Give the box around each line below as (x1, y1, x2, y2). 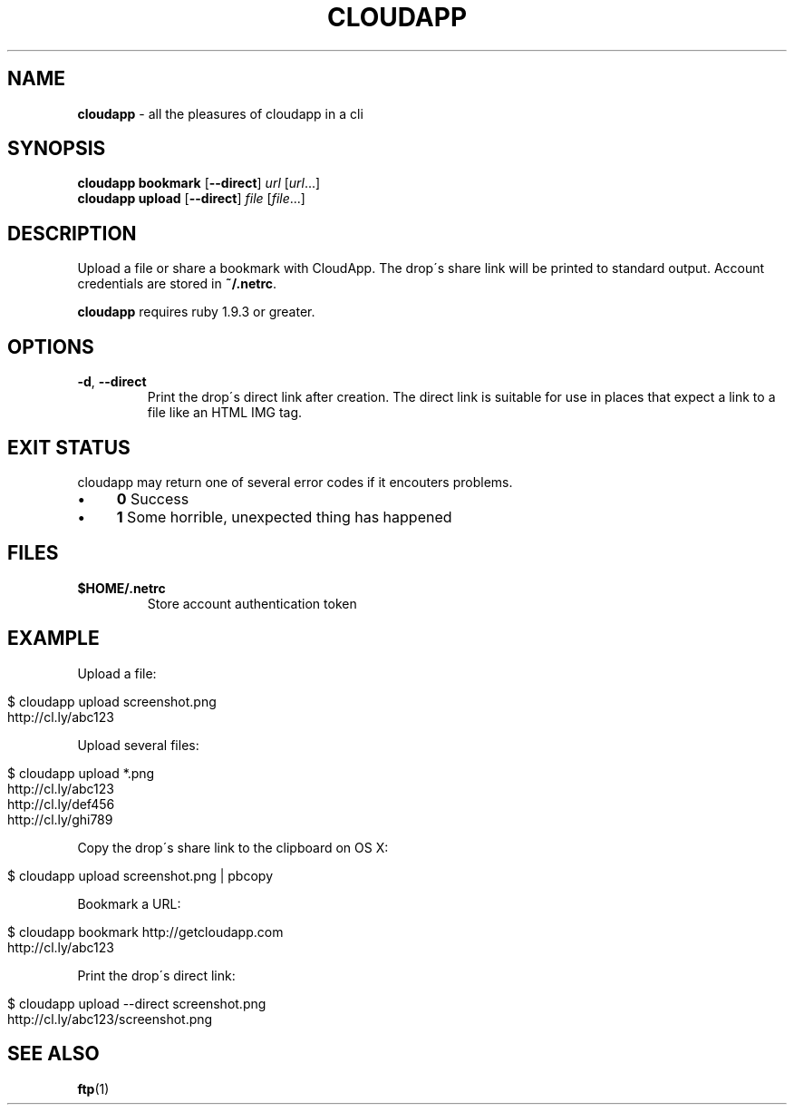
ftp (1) (77, 1080, 110, 1097)
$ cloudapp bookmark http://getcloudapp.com (7, 923, 284, 940)
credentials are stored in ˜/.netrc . (77, 276, 277, 292)
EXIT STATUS (7, 435, 131, 459)
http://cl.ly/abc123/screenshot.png (7, 1010, 213, 1027)
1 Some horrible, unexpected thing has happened (116, 507, 452, 526)
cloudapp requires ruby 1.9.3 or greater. (77, 304, 315, 320)
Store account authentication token (147, 595, 357, 611)
